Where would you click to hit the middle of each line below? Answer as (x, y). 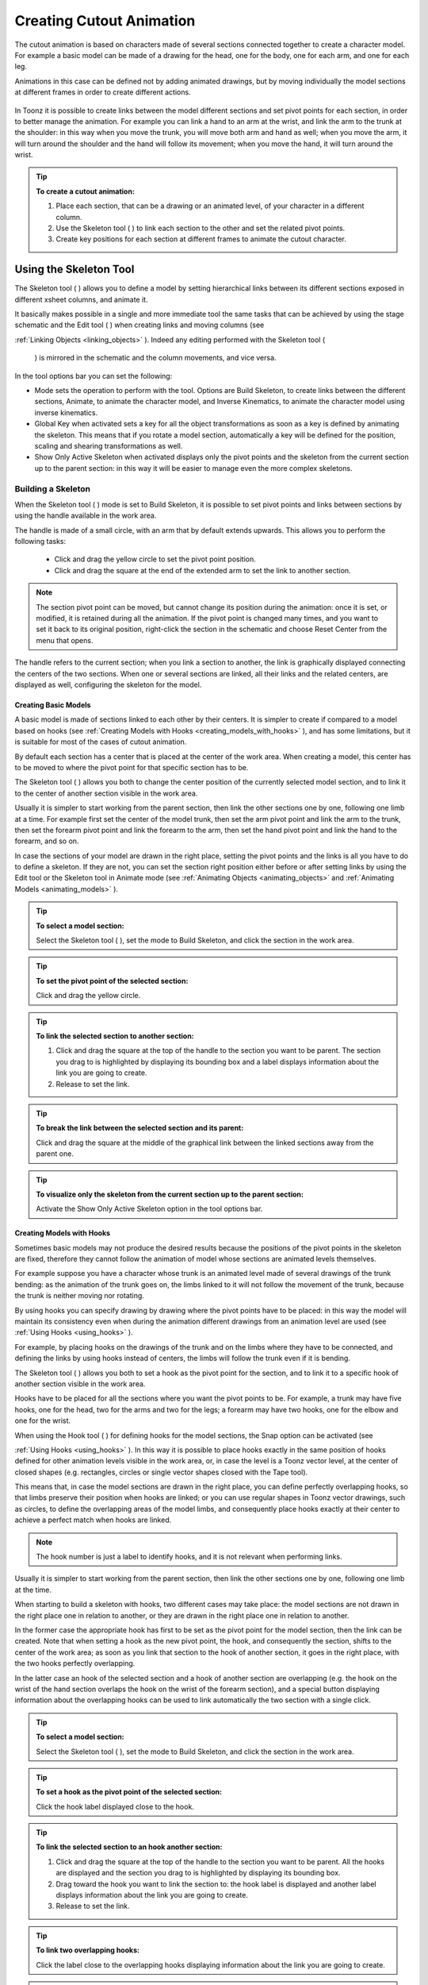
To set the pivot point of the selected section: (112, 981)
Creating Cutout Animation (105, 21)
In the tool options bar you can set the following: (94, 376)
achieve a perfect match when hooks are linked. (93, 1520)
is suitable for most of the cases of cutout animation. (101, 742)
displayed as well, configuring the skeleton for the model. (108, 684)
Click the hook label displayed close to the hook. (115, 1806)
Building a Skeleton (53, 488)
